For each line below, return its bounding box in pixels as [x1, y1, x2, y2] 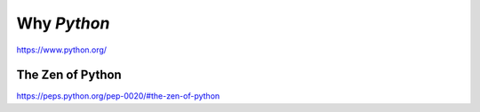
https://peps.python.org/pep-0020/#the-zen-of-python [16, 91, 220, 101]
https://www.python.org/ [16, 44, 107, 55]
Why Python [16, 13, 110, 33]
